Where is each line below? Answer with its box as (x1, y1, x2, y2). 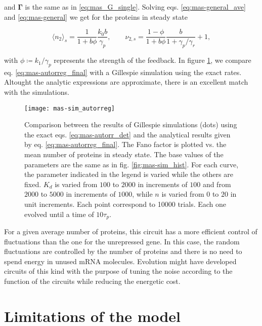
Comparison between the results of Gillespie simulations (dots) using (24, 119, 237, 130)
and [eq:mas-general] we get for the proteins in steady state (4, 11, 188, 22)
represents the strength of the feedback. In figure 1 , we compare (54, 55, 251, 65)
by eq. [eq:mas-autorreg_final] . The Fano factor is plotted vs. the (24, 139, 227, 150)
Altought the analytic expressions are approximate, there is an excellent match (4, 77, 248, 87)
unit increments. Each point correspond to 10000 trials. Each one (24, 199, 227, 209)
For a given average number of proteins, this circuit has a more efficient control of (4, 226, 257, 237)
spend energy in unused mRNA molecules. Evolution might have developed (4, 256, 237, 266)
